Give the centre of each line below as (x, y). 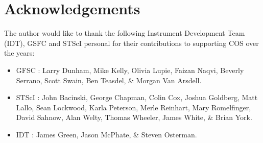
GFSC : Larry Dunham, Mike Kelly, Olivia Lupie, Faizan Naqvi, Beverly (130, 70)
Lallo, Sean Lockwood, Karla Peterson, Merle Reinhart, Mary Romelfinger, (134, 107)
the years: (19, 53)
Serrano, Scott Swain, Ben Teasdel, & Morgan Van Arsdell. (109, 80)
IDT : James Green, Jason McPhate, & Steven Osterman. (106, 134)
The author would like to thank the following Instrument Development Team (125, 33)
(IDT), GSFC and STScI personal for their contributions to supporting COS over (131, 43)
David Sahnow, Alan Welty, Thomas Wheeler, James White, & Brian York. (134, 117)
